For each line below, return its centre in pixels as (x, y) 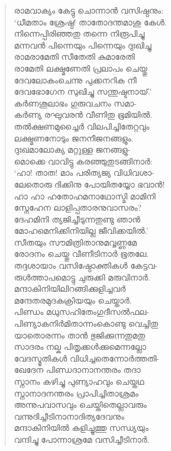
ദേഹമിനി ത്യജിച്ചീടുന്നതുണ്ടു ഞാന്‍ (77, 219)
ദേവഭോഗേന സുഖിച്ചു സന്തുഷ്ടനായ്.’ (83, 91)
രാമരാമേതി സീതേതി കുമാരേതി (74, 57)
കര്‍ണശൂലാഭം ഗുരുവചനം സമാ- (75, 103)
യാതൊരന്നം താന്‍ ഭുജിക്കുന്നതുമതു (80, 335)
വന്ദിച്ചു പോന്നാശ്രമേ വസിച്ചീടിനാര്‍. (82, 439)
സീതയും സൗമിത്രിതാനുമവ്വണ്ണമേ (75, 242)
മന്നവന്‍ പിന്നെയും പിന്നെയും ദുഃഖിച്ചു (83, 45)
